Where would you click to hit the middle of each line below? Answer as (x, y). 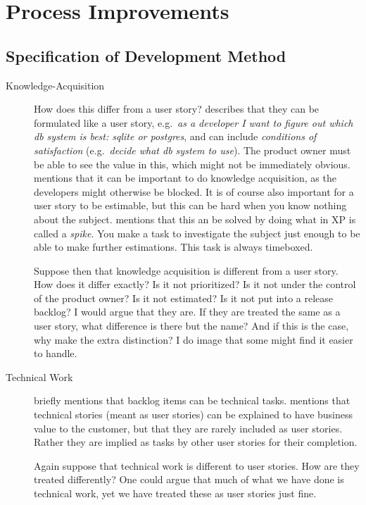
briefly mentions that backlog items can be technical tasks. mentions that (192, 400)
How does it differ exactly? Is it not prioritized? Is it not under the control (195, 284)
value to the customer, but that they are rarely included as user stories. (188, 428)
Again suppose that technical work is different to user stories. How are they (197, 465)
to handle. (56, 353)
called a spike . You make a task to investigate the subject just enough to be (197, 233)
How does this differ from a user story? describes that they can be (177, 109)
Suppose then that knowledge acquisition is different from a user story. (186, 270)
